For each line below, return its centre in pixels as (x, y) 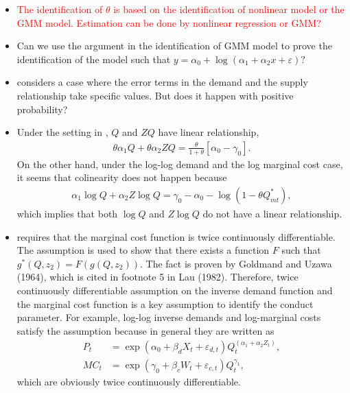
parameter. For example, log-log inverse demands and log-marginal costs (169, 317)
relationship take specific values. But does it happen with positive (155, 95)
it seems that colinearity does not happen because (122, 177)
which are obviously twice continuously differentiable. (129, 381)
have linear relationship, (209, 132)
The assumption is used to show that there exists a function (143, 250)
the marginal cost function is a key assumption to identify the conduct (165, 303)
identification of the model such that (94, 59)
